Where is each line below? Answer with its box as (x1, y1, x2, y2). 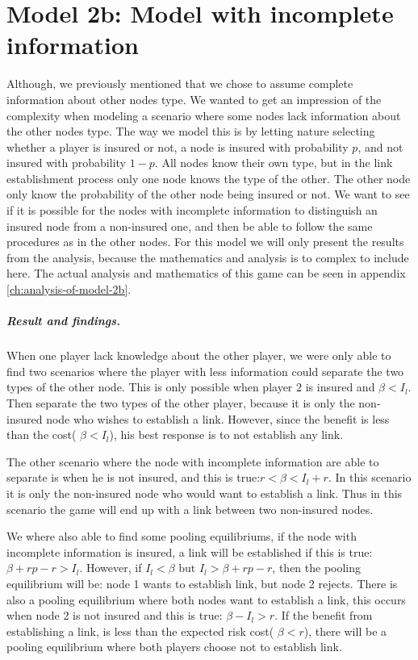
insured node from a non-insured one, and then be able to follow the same (6, 217, 373, 234)
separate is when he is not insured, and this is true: (6, 469, 261, 486)
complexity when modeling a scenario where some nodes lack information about (6, 107, 401, 123)
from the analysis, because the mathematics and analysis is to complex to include (6, 249, 409, 265)
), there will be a (303, 622, 387, 639)
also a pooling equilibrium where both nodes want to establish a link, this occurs (6, 591, 406, 608)
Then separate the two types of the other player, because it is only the (6, 394, 355, 411)
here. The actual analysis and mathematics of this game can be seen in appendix (6, 265, 406, 282)
